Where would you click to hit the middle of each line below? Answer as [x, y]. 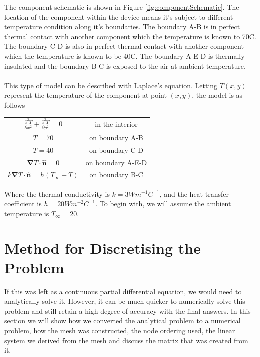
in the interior [116, 124]
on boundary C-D [116, 149]
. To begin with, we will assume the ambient [163, 204]
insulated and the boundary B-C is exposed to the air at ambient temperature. [125, 65]
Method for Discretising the [102, 248]
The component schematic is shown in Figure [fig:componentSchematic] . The [122, 7]
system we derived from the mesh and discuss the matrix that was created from [126, 340]
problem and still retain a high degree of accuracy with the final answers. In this [127, 311]
